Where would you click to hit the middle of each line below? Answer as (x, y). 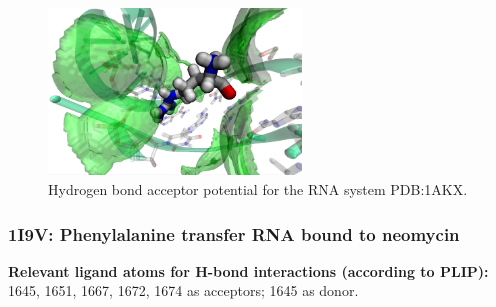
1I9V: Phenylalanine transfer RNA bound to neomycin (234, 233)
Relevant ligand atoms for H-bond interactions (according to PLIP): (248, 270)
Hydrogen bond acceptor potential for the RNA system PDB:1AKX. (258, 189)
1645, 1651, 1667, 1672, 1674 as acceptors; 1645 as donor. (183, 290)
